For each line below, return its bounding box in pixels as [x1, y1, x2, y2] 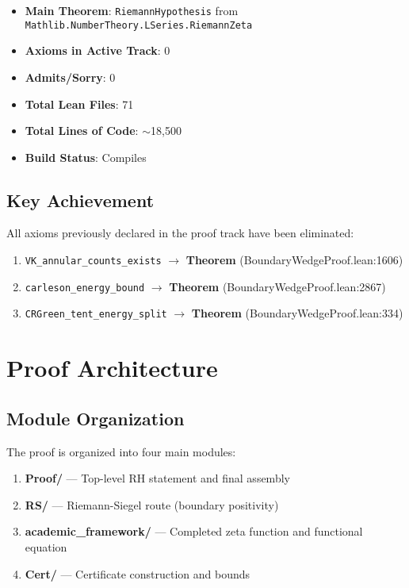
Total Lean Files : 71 [25, 95, 134, 112]
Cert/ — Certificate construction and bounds [25, 565, 250, 582]
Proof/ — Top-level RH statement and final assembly [25, 470, 290, 486]
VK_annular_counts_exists [25, 256, 162, 267]
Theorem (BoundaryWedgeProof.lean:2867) [169, 278, 386, 294]
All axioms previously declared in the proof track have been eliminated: [6, 225, 354, 241]
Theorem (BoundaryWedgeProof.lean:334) [191, 305, 403, 321]
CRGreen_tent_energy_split [25, 309, 167, 321]
